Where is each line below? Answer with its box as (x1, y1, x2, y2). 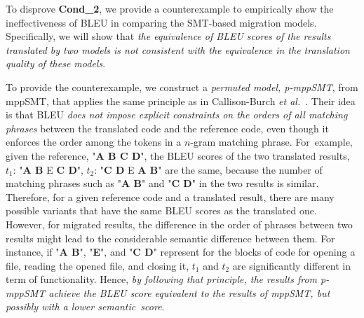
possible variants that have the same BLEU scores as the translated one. (6, 203, 317, 218)
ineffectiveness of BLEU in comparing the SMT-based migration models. (6, 15, 317, 29)
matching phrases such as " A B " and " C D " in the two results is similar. (6, 176, 319, 191)
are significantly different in (232, 258, 351, 272)
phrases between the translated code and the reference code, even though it (6, 120, 329, 135)
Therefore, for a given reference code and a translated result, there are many (6, 189, 335, 204)
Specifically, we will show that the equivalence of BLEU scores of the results (6, 29, 331, 43)
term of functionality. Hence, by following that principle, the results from (6, 272, 318, 286)
